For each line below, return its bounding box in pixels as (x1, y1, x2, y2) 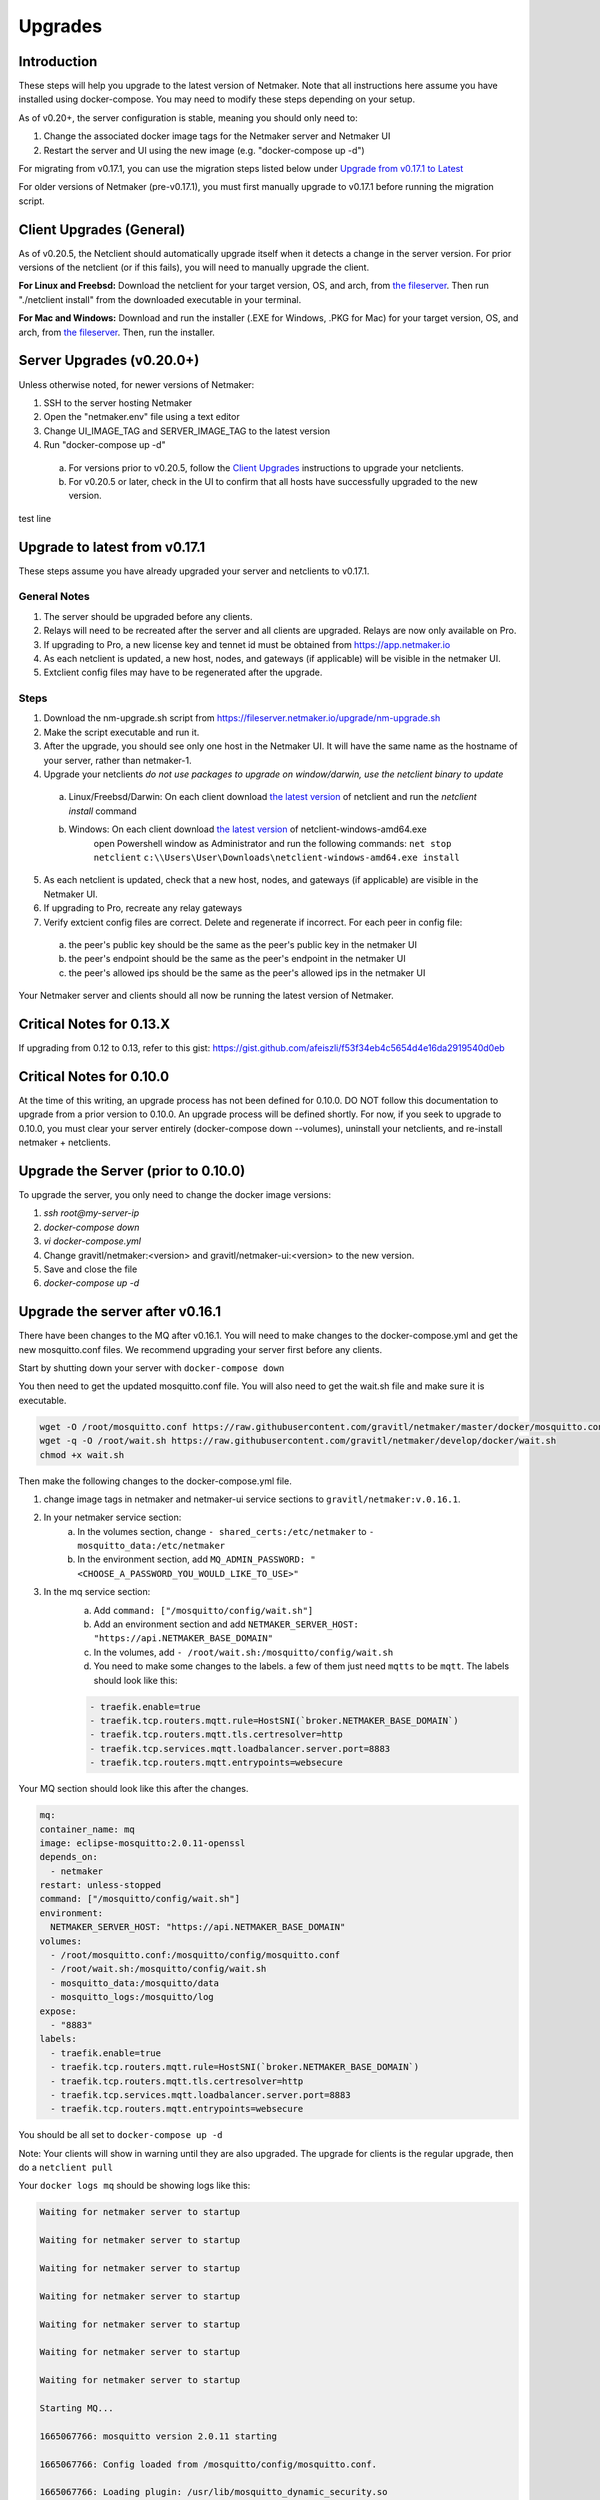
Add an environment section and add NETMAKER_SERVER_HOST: (93, 1618, 359, 1630)
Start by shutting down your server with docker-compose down (18, 1362, 285, 1374)
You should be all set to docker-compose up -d (18, 2129, 223, 2141)
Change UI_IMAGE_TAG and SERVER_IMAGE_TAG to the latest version (43, 425, 330, 437)
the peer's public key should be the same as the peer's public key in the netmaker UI (68, 938, 417, 950)
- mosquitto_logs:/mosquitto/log (50, 1991, 214, 2003)
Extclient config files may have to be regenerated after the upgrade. (43, 666, 323, 679)
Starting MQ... (39, 2402, 114, 2414)
